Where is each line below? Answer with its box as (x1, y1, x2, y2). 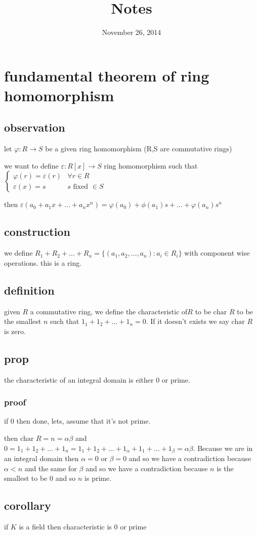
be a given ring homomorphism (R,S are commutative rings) (45, 143, 232, 154)
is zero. (4, 325, 26, 336)
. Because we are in (193, 442, 253, 453)
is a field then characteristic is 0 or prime (19, 521, 147, 532)
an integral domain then (4, 453, 79, 464)
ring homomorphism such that (104, 160, 198, 171)
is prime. (84, 473, 112, 483)
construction (4, 224, 70, 239)
